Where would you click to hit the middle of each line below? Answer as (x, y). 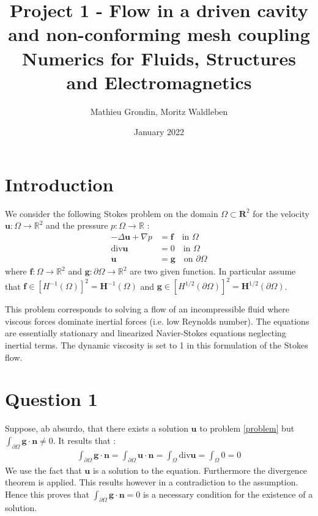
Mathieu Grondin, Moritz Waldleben (159, 111)
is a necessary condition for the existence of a (228, 494)
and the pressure (77, 225)
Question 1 (51, 399)
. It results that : (84, 440)
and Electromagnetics (159, 82)
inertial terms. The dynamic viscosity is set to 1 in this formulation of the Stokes (157, 345)
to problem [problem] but (247, 428)
